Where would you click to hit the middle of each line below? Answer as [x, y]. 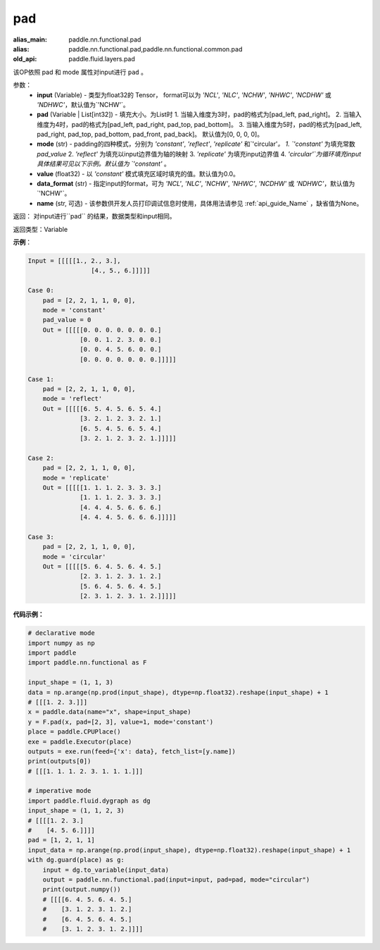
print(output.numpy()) [82, 889]
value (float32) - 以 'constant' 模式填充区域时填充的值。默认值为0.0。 [138, 173]
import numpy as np [61, 643]
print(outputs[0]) [59, 761]
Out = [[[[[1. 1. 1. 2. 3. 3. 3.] [102, 487]
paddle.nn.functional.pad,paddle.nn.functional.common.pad [156, 49]
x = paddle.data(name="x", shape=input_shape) [109, 712]
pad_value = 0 [67, 320]
